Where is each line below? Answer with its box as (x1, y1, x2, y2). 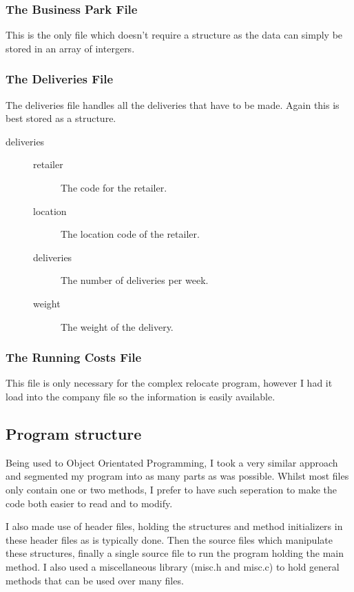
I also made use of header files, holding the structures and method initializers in (6, 519, 343, 533)
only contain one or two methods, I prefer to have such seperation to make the (6, 482, 337, 496)
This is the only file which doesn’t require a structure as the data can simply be (6, 28, 343, 42)
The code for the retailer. (61, 181, 167, 194)
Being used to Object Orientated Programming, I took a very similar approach (6, 455, 338, 469)
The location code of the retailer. (61, 227, 200, 241)
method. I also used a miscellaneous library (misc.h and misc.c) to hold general (6, 559, 340, 573)
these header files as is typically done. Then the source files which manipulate (6, 532, 333, 547)
